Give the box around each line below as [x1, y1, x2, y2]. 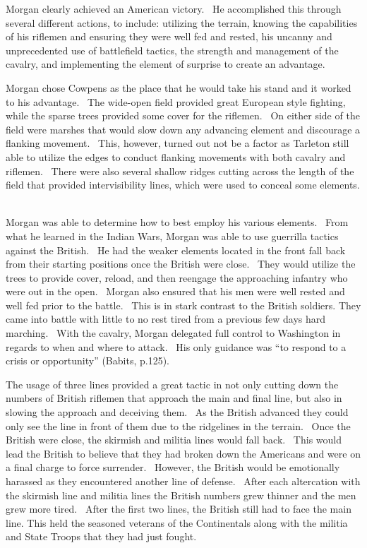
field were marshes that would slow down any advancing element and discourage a [6, 121, 361, 136]
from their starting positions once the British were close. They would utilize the [6, 256, 356, 271]
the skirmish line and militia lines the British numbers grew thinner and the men [6, 487, 356, 502]
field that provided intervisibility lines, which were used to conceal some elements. [6, 177, 360, 192]
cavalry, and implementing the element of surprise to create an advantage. [6, 56, 325, 71]
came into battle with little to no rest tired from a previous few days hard [6, 311, 326, 326]
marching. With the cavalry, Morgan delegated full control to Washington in [6, 326, 341, 340]
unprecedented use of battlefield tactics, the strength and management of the [6, 42, 339, 57]
